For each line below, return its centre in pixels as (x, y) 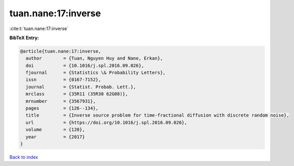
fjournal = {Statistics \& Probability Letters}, (96, 73)
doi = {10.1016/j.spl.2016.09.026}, (85, 65)
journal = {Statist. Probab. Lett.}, (81, 87)
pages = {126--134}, (62, 108)
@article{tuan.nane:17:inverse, (61, 51)
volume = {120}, (55, 130)
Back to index (24, 157)
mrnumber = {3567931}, (61, 101)
